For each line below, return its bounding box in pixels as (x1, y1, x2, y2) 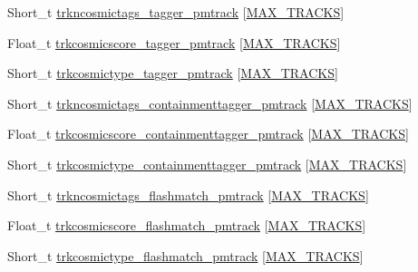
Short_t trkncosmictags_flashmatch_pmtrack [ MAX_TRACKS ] (7, 185, 369, 204)
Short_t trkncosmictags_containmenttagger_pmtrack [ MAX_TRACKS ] (7, 93, 413, 112)
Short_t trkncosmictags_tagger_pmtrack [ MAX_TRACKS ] (7, 3, 345, 21)
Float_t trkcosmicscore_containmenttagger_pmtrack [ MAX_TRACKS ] (7, 124, 409, 143)
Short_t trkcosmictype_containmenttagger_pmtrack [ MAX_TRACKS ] (7, 154, 407, 173)
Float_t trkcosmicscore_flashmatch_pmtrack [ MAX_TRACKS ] (7, 216, 366, 235)
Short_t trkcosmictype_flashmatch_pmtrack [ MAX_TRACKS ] (7, 246, 364, 265)
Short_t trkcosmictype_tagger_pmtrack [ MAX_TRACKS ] (7, 63, 338, 83)
